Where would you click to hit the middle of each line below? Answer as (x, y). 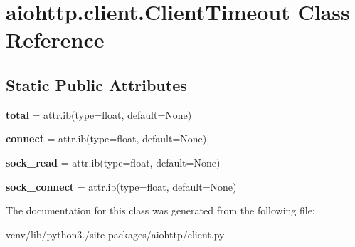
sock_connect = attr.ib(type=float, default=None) (121, 186)
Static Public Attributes (96, 84)
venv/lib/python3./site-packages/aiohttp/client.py (115, 234)
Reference (55, 40)
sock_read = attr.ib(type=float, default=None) (113, 162)
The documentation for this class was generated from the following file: (160, 210)
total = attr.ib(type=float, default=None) (99, 114)
